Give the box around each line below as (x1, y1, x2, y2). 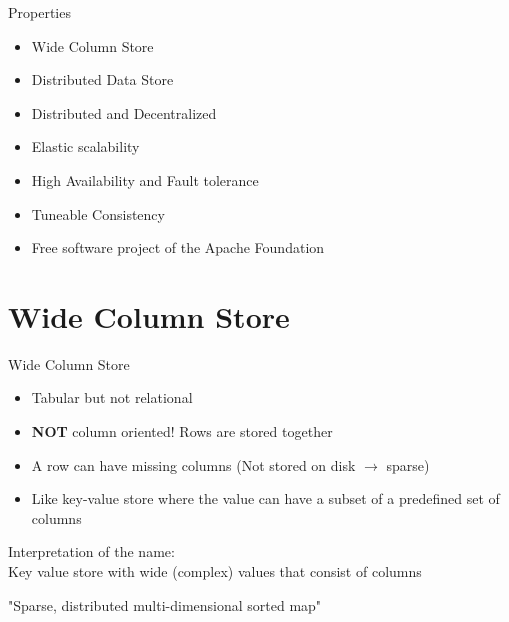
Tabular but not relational (31, 387, 193, 408)
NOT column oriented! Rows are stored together (31, 421, 333, 442)
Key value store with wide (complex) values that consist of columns (8, 561, 422, 582)
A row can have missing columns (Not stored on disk (31, 454, 356, 475)
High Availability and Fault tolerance (31, 169, 259, 190)
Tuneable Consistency (31, 203, 165, 224)
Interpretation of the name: (8, 541, 175, 562)
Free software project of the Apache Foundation (31, 237, 325, 258)
